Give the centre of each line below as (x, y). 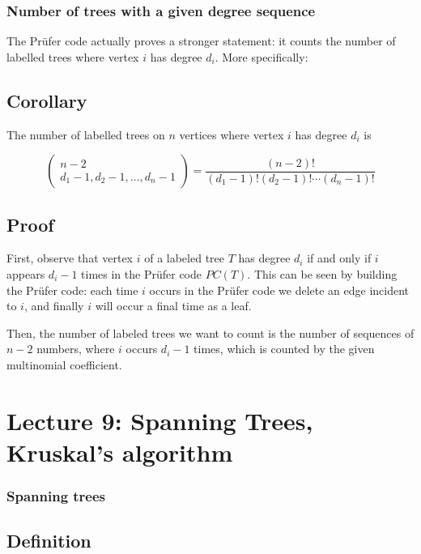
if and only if (339, 258)
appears (26, 274)
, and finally (54, 306)
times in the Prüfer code (141, 274)
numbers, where (76, 349)
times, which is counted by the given (284, 349)
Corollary (47, 100)
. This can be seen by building (322, 274)
